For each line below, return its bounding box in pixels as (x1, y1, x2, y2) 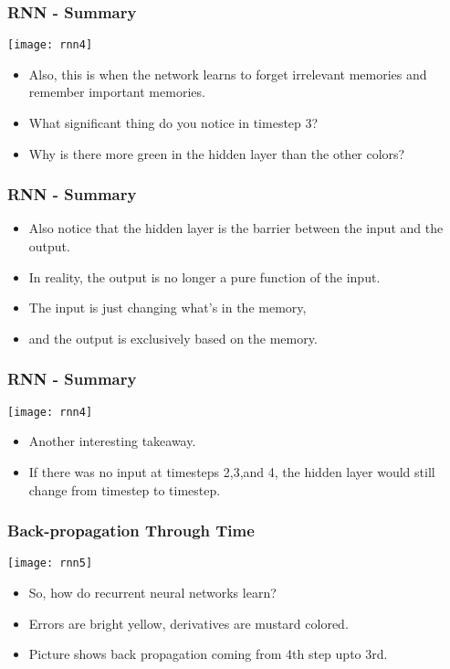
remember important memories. (28, 82, 205, 101)
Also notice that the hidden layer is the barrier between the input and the (28, 218, 444, 238)
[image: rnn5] (7, 557, 93, 570)
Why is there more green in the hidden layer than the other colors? (28, 143, 405, 163)
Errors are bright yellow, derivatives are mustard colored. (28, 613, 349, 632)
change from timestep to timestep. (28, 480, 221, 499)
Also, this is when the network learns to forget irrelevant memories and (28, 64, 427, 83)
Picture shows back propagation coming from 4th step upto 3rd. (28, 644, 388, 664)
